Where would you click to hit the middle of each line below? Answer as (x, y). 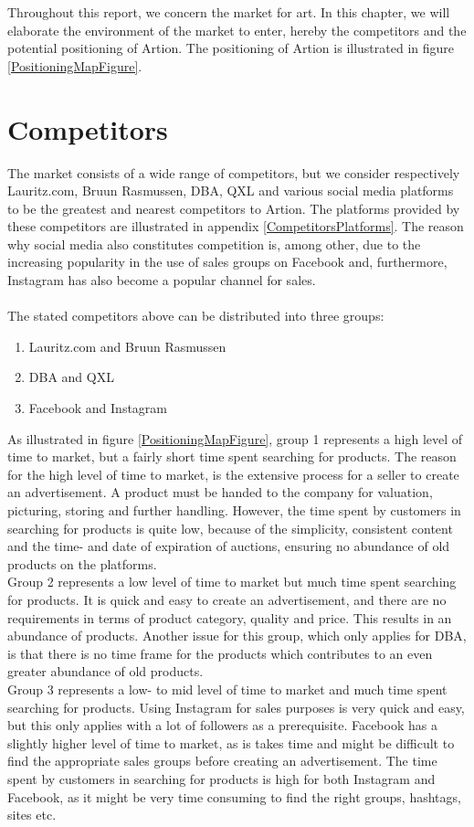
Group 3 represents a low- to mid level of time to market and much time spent (227, 689)
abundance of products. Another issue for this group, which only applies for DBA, (237, 636)
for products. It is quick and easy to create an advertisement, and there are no (227, 599)
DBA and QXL (71, 377)
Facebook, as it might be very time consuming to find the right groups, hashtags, (234, 796)
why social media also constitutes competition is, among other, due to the (214, 244)
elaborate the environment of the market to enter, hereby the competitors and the (237, 30)
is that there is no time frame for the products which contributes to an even (220, 653)
